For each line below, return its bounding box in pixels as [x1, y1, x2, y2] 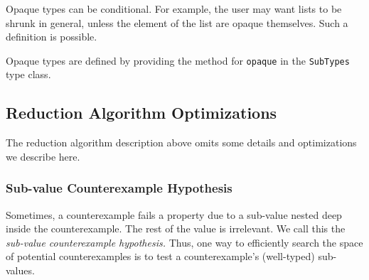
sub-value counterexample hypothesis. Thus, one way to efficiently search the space [6, 235, 363, 249]
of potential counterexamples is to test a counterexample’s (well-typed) [6, 249, 315, 264]
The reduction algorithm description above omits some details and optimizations [6, 135, 357, 150]
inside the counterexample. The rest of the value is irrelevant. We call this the [6, 221, 346, 236]
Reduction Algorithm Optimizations [6, 102, 277, 124]
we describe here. [6, 149, 80, 163]
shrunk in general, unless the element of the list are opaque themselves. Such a [6, 15, 348, 30]
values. [6, 263, 35, 278]
